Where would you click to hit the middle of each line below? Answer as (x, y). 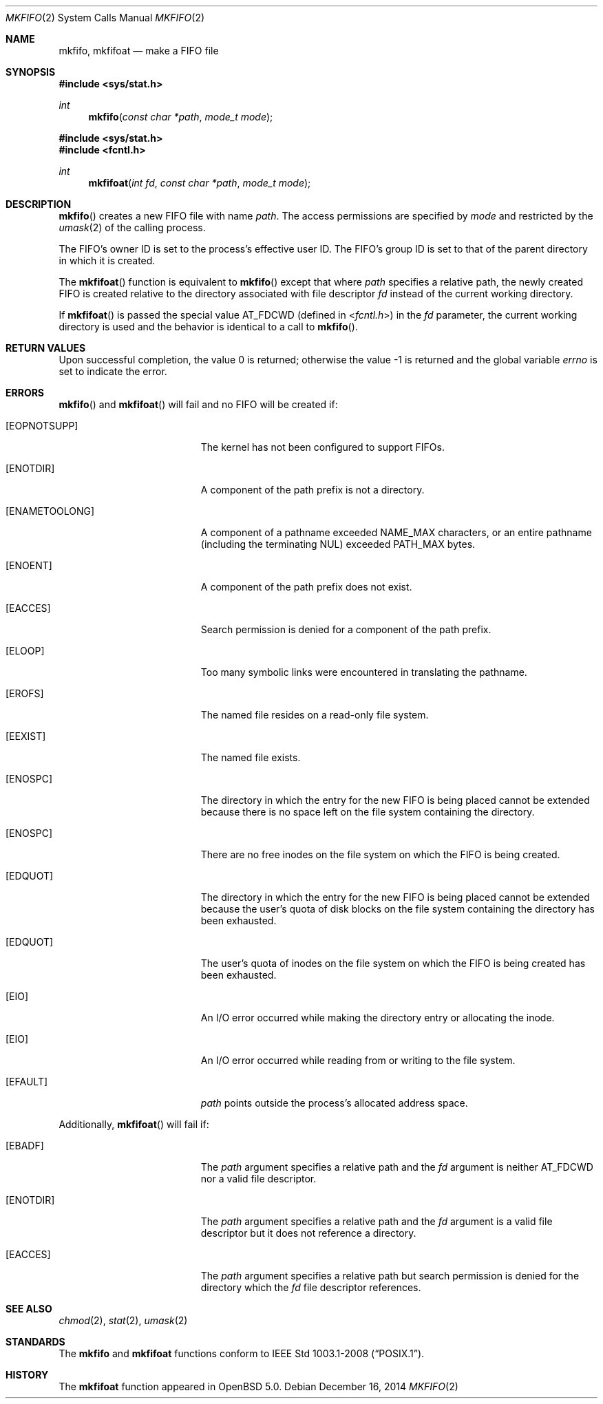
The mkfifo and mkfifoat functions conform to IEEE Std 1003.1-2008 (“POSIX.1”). (242, 1353)
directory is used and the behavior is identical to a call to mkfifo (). (208, 327)
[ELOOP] (25, 651)
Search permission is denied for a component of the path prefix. (346, 629)
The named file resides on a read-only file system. (315, 715)
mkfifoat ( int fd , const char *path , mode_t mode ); (200, 183)
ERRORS (25, 393)
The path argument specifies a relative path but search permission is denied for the (390, 1276)
